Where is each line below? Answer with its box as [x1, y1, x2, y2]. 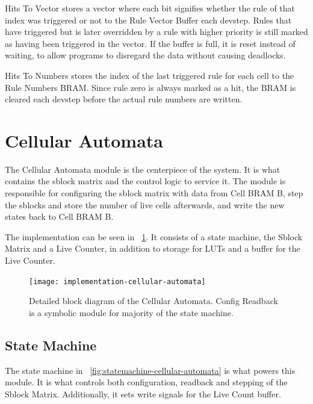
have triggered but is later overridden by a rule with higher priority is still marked [5, 25, 308, 38]
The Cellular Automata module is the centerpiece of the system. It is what [5, 163, 280, 175]
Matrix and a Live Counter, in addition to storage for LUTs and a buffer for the [5, 242, 300, 255]
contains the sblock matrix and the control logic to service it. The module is [5, 175, 286, 187]
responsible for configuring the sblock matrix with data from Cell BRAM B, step [5, 187, 303, 199]
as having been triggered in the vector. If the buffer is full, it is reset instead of [5, 37, 296, 49]
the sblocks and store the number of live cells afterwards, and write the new [5, 198, 285, 211]
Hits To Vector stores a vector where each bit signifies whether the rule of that [5, 2, 296, 14]
